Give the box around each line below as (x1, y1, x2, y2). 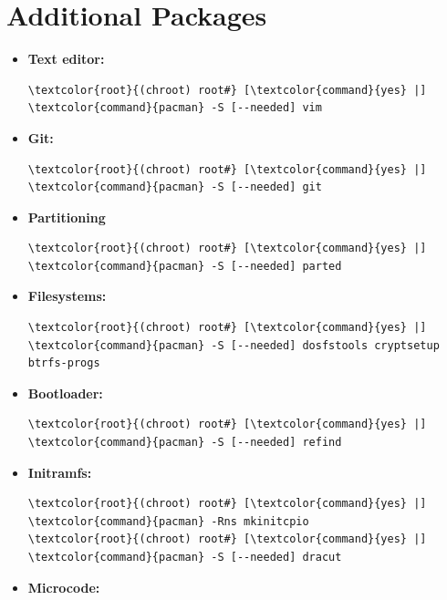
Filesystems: (27, 286, 107, 305)
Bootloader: (27, 383, 103, 402)
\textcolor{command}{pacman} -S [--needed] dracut (27, 551, 342, 564)
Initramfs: (27, 462, 92, 481)
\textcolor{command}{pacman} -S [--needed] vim (27, 101, 322, 115)
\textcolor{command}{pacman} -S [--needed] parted (27, 259, 342, 273)
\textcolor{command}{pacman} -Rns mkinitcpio (27, 514, 309, 528)
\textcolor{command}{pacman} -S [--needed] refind (27, 436, 342, 450)
